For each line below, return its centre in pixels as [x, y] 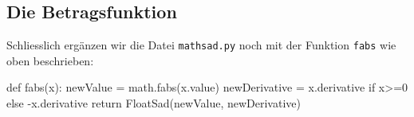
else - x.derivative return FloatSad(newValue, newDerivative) [154, 103]
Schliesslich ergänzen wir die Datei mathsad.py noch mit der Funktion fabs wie [201, 45]
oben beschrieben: [50, 60]
